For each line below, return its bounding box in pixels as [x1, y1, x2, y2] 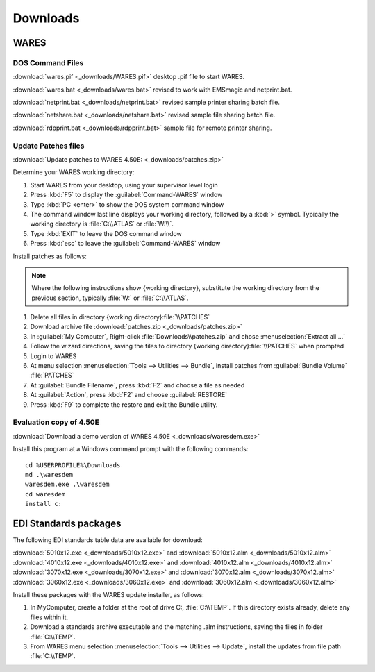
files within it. [30, 613, 69, 621]
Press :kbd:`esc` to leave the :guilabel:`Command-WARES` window [30, 240, 221, 248]
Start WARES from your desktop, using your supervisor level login [30, 180, 218, 189]
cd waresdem [25, 490, 66, 498]
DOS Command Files [12, 58, 84, 67]
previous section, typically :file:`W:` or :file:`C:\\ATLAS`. [31, 294, 189, 302]
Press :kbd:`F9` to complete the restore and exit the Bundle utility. [30, 400, 218, 409]
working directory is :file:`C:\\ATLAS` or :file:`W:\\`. [30, 219, 174, 228]
